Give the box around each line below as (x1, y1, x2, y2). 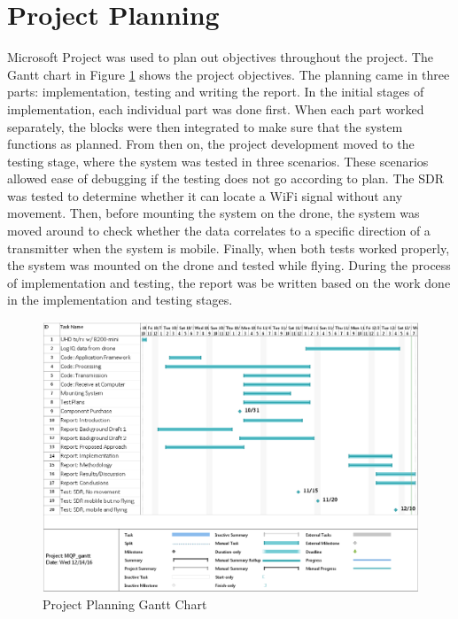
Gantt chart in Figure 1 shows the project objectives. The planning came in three (7, 65, 450, 83)
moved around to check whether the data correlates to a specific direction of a (7, 221, 431, 240)
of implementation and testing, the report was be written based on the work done (7, 273, 451, 291)
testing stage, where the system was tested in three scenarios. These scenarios (7, 151, 429, 170)
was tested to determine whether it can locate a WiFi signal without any (7, 186, 403, 205)
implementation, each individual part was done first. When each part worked (7, 99, 424, 118)
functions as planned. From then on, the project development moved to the (7, 135, 415, 153)
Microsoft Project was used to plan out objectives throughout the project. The (7, 48, 433, 66)
